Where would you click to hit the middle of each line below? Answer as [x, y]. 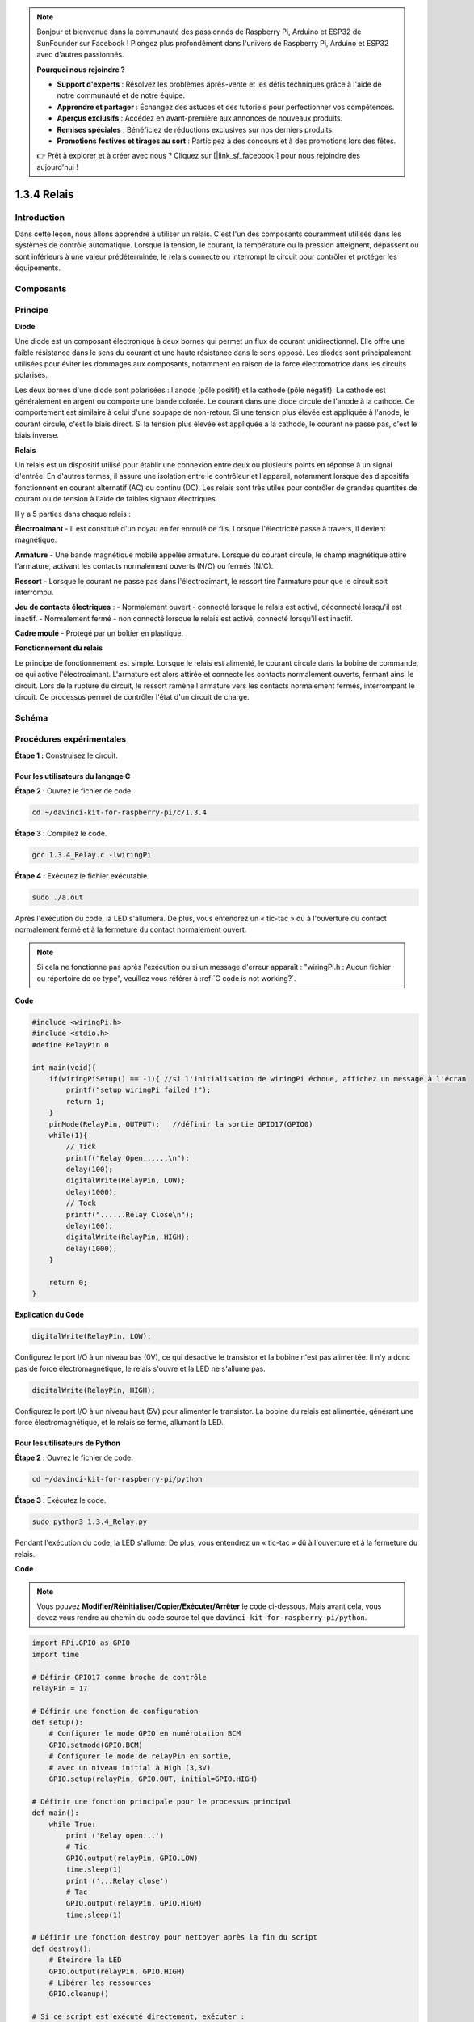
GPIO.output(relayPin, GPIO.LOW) [132, 1858]
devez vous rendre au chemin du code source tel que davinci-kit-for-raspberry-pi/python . [202, 1618]
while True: [73, 1824]
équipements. [38, 268]
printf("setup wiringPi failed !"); [138, 1090]
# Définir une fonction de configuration [115, 1711]
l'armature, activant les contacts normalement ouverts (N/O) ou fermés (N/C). [144, 566]
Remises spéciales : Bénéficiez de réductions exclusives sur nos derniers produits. [195, 129]
